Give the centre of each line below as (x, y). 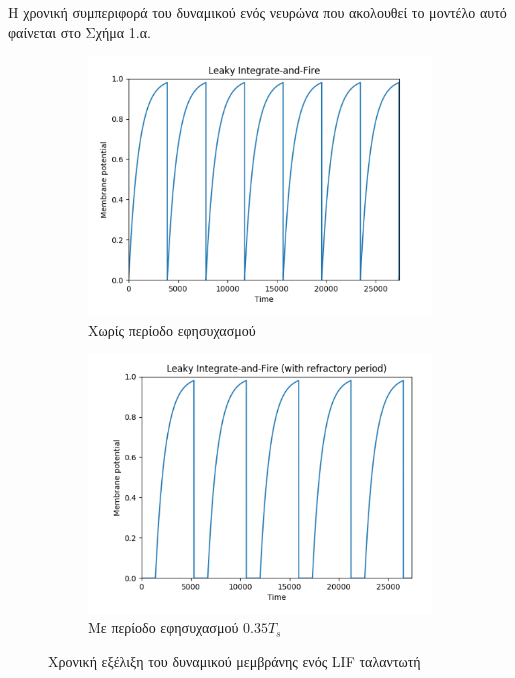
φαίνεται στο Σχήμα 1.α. (79, 31)
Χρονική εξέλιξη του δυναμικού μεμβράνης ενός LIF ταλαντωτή (234, 661)
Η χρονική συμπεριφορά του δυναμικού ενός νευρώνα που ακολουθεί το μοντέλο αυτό (257, 12)
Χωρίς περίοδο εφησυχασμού (172, 329)
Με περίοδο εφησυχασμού (163, 627)
